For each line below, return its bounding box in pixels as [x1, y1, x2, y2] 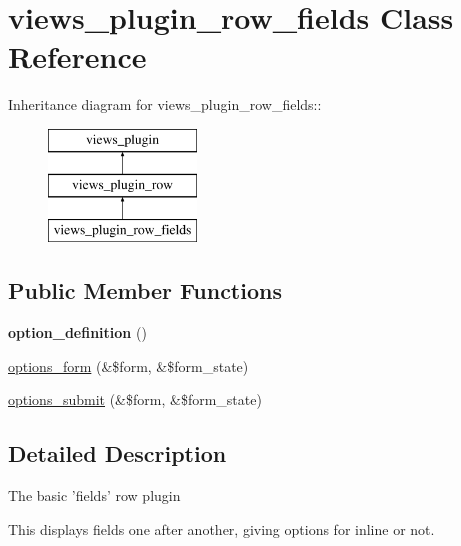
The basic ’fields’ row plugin [8, 485, 181, 506]
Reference [8, 36, 147, 77]
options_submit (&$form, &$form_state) [8, 389, 262, 410]
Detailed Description [8, 438, 227, 469]
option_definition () [8, 322, 147, 343]
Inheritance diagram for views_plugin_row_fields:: [8, 94, 322, 115]
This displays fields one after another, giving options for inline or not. [8, 518, 435, 539]
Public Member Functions [8, 275, 282, 306]
